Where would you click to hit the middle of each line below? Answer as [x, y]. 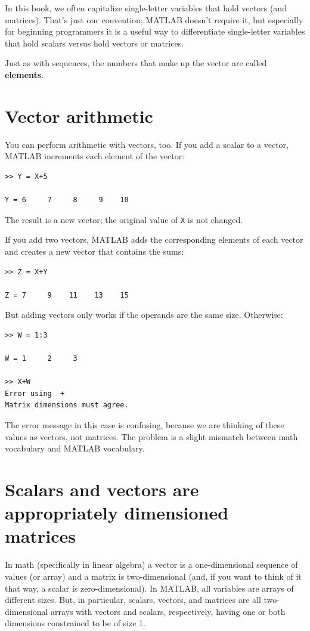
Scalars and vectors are [102, 489]
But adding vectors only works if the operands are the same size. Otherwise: [144, 315]
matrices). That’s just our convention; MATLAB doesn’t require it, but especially [154, 19]
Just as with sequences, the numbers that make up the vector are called [136, 63]
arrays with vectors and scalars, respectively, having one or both [168, 611]
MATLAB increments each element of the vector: [95, 156]
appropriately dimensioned [117, 513]
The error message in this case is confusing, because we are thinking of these [145, 425]
